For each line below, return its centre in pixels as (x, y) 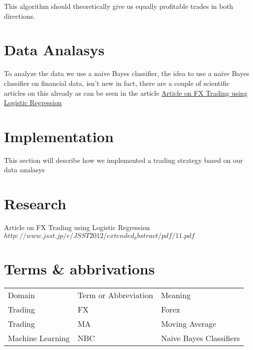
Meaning (176, 295)
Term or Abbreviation (115, 295)
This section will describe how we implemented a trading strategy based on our (124, 160)
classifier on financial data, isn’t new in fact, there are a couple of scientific (117, 83)
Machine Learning (39, 338)
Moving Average (189, 323)
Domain (21, 295)
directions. (20, 16)
